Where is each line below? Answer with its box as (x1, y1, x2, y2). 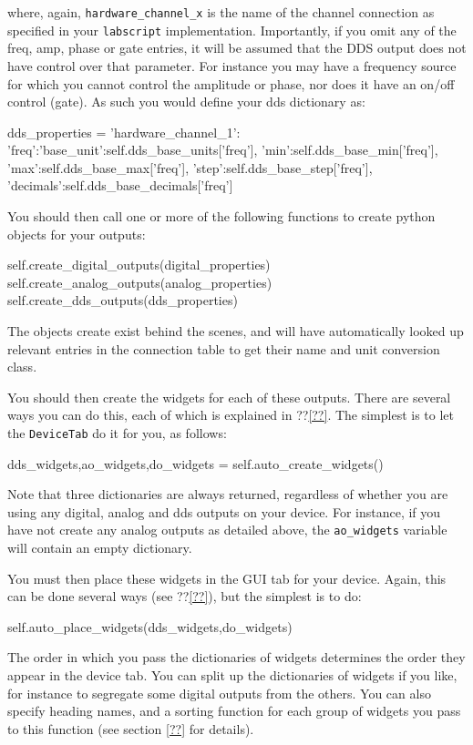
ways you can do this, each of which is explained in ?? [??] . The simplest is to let (7, 405, 455, 424)
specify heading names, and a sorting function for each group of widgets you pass (7, 701, 461, 720)
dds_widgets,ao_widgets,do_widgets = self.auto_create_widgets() (7, 454, 384, 473)
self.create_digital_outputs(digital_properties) (7, 255, 271, 274)
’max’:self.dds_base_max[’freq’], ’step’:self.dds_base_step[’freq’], (7, 158, 373, 177)
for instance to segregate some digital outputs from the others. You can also (7, 683, 431, 702)
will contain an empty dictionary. (7, 538, 192, 557)
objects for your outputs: (7, 224, 146, 243)
